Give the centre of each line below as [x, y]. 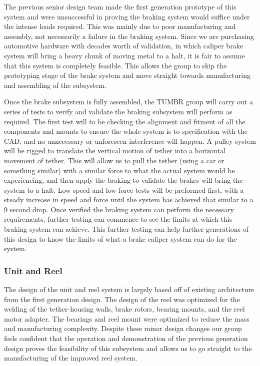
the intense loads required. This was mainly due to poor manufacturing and [120, 26]
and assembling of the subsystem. [55, 85]
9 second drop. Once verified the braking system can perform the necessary [119, 209]
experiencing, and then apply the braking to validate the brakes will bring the [123, 180]
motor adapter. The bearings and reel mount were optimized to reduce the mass [127, 318]
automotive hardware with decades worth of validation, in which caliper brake [123, 46]
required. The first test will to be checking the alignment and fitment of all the [125, 121]
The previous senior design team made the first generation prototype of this [120, 6]
